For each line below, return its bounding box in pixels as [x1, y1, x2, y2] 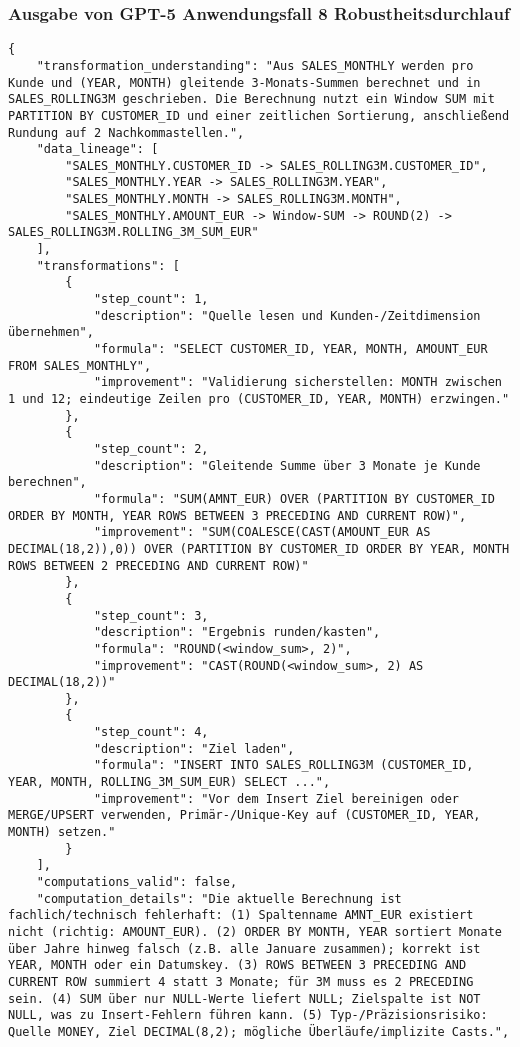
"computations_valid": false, [36, 875, 238, 890]
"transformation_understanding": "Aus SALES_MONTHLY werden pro [36, 58, 474, 73]
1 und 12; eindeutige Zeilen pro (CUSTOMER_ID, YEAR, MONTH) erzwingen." [8, 392, 510, 406]
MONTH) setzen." [8, 825, 116, 840]
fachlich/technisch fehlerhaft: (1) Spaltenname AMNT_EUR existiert [8, 908, 474, 923]
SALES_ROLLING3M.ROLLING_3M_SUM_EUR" [8, 225, 259, 240]
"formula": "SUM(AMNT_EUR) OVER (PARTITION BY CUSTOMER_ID [93, 491, 495, 506]
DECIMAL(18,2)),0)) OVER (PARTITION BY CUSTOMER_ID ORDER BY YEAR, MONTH [8, 541, 510, 556]
